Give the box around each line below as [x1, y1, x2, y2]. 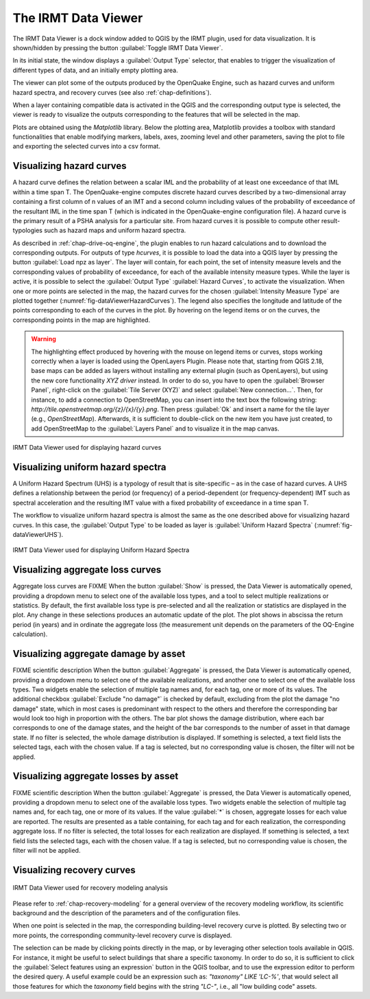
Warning [31, 335, 56, 343]
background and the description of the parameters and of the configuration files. [12, 909, 241, 917]
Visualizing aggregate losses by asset [12, 770, 179, 782]
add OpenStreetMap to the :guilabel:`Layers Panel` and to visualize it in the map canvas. [31, 424, 280, 433]
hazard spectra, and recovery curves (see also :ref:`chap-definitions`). [12, 88, 212, 96]
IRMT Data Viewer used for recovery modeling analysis [12, 884, 168, 892]
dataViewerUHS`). [12, 530, 64, 538]
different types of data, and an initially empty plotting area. [12, 66, 178, 74]
